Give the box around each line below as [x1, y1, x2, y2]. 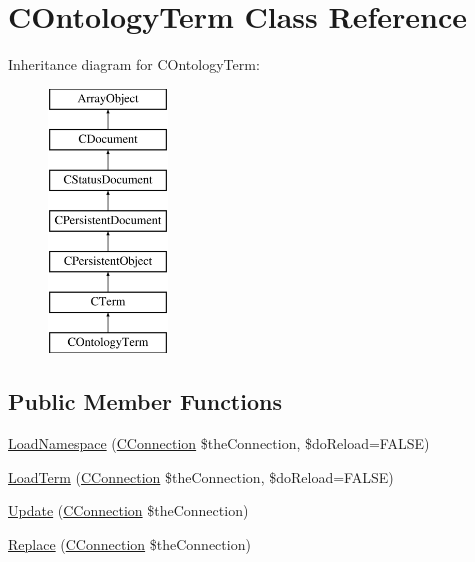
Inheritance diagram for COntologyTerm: [8, 54, 260, 75]
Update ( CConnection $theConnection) [8, 500, 249, 521]
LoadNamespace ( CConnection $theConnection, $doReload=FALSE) [8, 433, 430, 454]
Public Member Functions [8, 386, 282, 417]
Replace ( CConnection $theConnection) [8, 533, 251, 554]
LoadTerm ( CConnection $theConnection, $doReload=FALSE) [8, 466, 394, 487]
